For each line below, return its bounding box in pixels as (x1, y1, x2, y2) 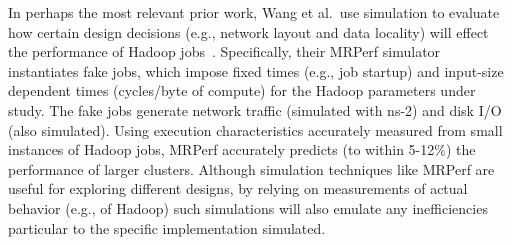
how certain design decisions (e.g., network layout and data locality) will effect (8, 21, 489, 42)
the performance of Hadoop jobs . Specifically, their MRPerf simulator (8, 41, 441, 62)
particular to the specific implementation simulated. (8, 217, 326, 238)
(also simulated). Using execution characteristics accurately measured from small (8, 119, 503, 140)
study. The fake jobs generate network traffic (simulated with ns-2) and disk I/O (8, 99, 502, 120)
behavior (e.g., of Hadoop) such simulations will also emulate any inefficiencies (8, 197, 488, 218)
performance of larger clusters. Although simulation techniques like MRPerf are (8, 158, 495, 179)
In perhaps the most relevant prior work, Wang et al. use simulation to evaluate (8, 2, 500, 22)
